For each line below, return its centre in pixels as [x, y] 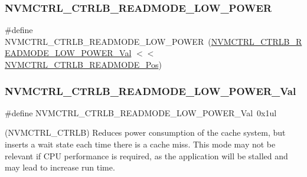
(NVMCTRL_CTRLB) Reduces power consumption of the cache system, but [145, 132]
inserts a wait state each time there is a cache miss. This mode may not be [140, 144]
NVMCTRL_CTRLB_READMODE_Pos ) [83, 64]
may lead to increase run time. [60, 167]
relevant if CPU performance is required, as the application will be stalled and [146, 155]
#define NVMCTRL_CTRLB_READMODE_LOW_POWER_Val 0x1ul [141, 112]
